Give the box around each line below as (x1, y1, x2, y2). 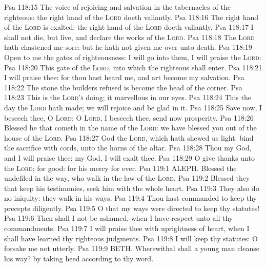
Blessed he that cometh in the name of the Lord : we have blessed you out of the (4, 122, 257, 133)
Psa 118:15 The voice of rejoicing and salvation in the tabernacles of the (4, 2, 231, 12)
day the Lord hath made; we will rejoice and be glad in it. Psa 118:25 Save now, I (4, 102, 262, 112)
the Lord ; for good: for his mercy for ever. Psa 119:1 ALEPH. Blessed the (4, 162, 237, 173)
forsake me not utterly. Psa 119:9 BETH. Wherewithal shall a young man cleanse (4, 243, 259, 254)
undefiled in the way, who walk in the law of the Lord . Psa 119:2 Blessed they (4, 173, 250, 183)
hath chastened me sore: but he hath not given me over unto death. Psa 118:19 (4, 42, 252, 52)
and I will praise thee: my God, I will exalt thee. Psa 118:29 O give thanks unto (4, 152, 255, 163)
